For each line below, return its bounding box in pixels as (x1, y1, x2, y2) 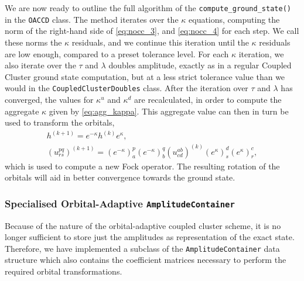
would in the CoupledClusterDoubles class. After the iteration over (5, 82, 248, 94)
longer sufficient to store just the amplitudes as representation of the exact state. (5, 231, 295, 243)
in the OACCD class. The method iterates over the (5, 13, 179, 25)
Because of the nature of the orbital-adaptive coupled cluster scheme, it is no (5, 219, 281, 231)
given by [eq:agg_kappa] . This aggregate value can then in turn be (49, 105, 289, 117)
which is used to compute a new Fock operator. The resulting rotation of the (5, 159, 280, 172)
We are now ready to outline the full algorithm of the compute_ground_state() (5, 2, 291, 13)
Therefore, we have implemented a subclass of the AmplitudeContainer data (5, 242, 280, 254)
